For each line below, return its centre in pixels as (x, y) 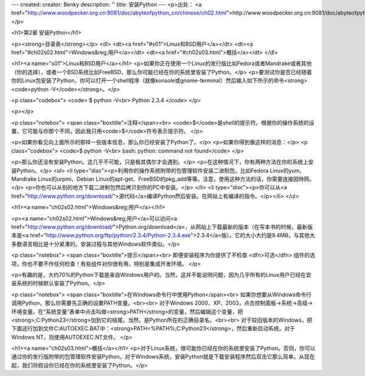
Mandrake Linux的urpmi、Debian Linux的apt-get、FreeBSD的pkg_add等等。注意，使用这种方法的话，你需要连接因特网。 (163, 179)
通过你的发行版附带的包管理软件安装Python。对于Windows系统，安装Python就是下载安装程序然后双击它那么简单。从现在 (163, 357)
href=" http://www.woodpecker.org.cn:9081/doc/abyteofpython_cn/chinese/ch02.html (119, 13)
